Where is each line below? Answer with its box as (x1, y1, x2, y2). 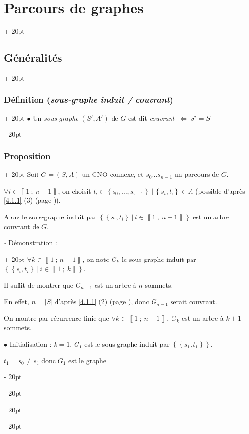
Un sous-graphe (33, 112, 78, 123)
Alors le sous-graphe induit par (4, 211, 96, 221)
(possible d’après (195, 185, 245, 195)
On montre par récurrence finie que (4, 313, 109, 323)
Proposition (4, 150, 51, 162)
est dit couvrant (128, 112, 175, 123)
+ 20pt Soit (4, 169, 39, 179)
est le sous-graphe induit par (84, 339, 170, 349)
